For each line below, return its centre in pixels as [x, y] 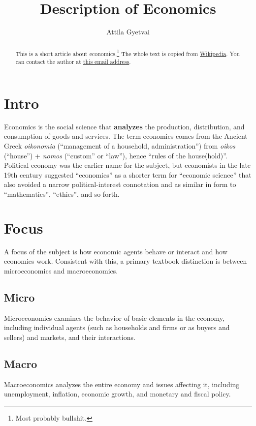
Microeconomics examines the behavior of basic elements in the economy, [114, 318]
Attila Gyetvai [128, 32]
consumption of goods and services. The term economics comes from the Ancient [126, 136]
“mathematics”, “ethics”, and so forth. [62, 194]
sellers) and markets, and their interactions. [70, 337]
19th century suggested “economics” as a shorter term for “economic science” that [128, 174]
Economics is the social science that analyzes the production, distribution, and [124, 126]
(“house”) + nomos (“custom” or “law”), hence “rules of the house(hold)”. [116, 155]
